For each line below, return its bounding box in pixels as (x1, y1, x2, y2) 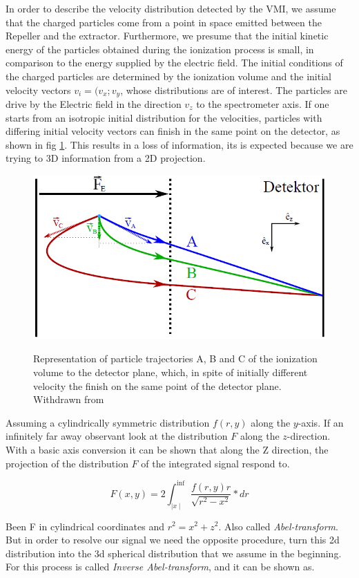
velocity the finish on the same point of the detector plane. (33, 378, 282, 393)
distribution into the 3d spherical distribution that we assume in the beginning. (6, 546, 342, 560)
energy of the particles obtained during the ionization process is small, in (6, 41, 314, 56)
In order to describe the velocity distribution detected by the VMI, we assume (6, 1, 336, 15)
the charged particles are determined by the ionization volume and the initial (6, 68, 331, 83)
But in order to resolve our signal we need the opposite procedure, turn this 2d (6, 532, 340, 547)
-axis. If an (298, 415, 344, 429)
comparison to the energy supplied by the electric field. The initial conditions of (6, 55, 343, 70)
